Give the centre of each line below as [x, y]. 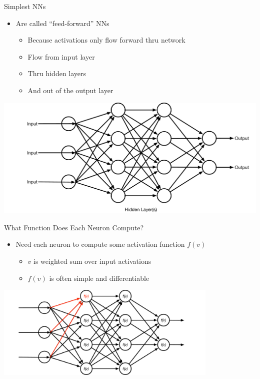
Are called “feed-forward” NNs [62, 23]
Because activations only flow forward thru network [106, 40]
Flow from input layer [61, 56]
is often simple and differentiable [99, 278]
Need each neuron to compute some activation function [100, 244]
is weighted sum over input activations [92, 261]
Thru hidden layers [57, 73]
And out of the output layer [70, 90]
